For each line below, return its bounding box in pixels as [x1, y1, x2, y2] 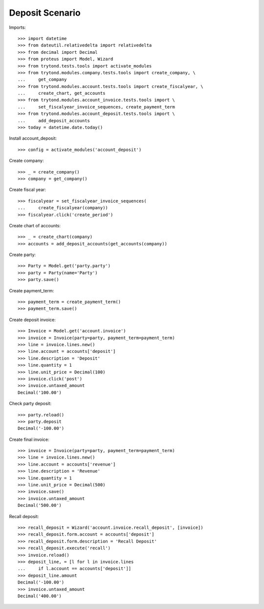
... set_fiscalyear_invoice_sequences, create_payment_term [18, 104, 176, 109]
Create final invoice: [9, 436, 50, 442]
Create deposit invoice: [9, 317, 56, 323]
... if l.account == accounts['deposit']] [18, 566, 132, 571]
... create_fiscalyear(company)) [18, 205, 109, 211]
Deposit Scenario [9, 7, 81, 18]
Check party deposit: [9, 401, 52, 407]
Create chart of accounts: [9, 222, 61, 228]
